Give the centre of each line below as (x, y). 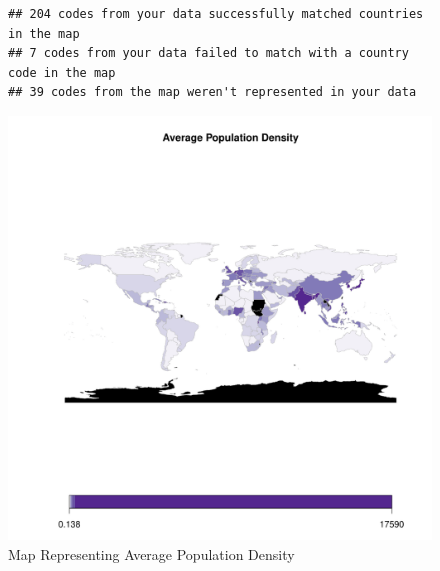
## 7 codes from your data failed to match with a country (208, 53)
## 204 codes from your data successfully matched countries (216, 14)
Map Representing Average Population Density (151, 553)
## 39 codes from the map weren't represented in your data (212, 92)
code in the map (62, 72)
